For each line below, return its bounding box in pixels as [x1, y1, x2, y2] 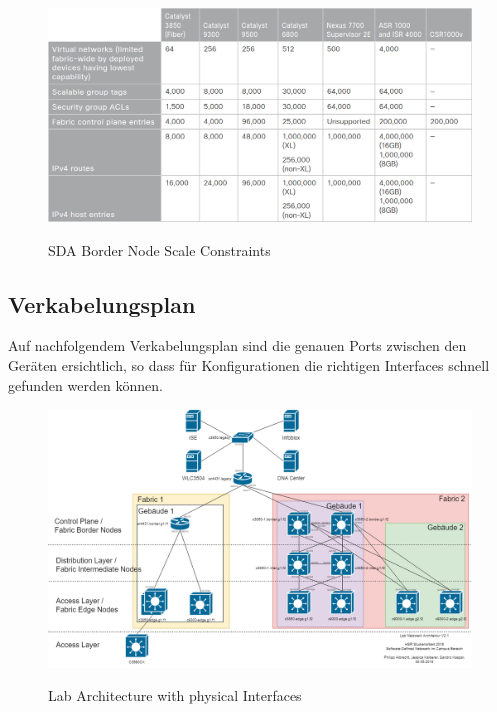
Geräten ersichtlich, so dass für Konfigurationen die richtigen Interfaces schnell [8, 355, 490, 376]
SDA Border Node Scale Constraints [48, 239, 271, 260]
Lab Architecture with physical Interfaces [48, 685, 302, 706]
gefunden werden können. [8, 374, 163, 395]
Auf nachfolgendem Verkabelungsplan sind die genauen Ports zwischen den [8, 335, 467, 356]
